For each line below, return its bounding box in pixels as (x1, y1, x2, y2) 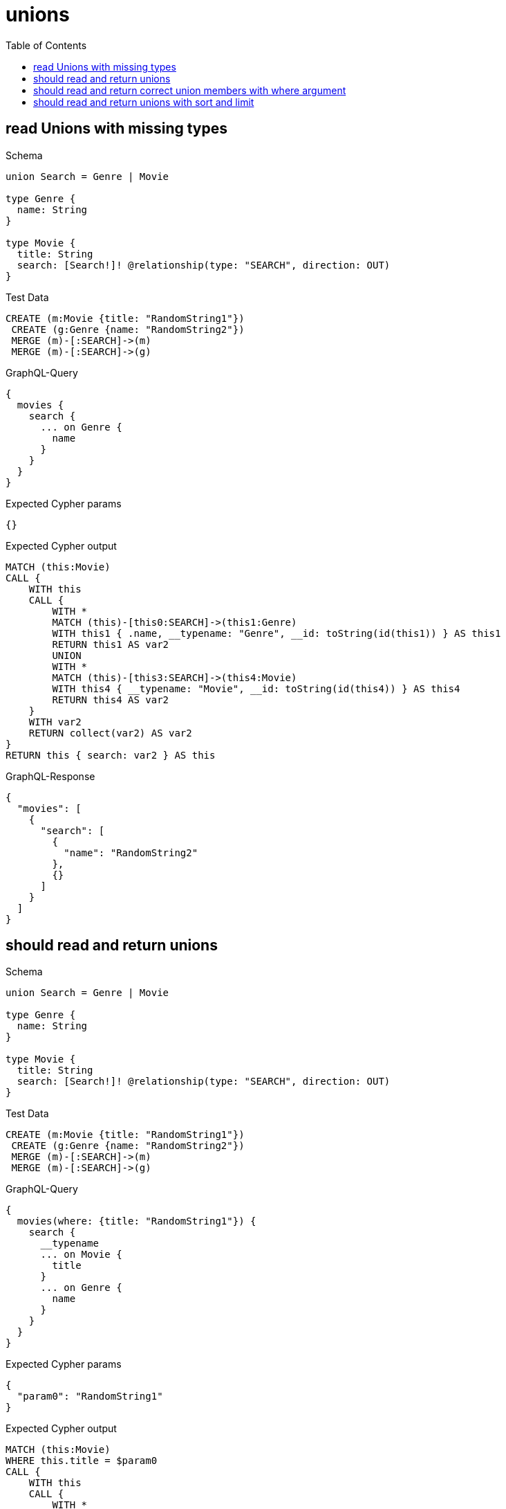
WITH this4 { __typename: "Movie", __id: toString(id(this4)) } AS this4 (52, 683, 460, 694)
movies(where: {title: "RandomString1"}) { (17, 1216, 256, 1227)
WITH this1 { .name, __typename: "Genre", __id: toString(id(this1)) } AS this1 (52, 627, 501, 639)
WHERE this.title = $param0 (6, 1455, 158, 1467)
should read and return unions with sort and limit (33, 96, 254, 108)
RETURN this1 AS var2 (52, 638, 169, 650)
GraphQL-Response (6, 770, 95, 782)
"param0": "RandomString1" (17, 1391, 163, 1402)
